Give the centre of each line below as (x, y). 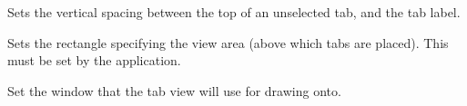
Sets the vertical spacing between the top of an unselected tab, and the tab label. (234, 12)
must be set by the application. (94, 60)
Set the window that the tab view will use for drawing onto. (174, 90)
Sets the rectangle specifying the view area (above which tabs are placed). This (228, 42)
